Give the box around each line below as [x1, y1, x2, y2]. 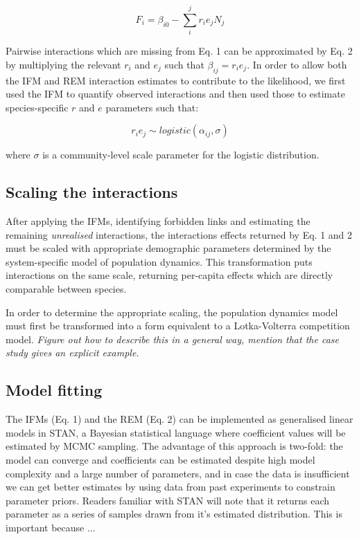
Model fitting [6, 379, 103, 401]
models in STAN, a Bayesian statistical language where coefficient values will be [6, 425, 346, 439]
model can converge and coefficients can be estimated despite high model [6, 453, 315, 467]
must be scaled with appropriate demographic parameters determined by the [6, 241, 331, 255]
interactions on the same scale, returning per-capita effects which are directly [6, 268, 333, 282]
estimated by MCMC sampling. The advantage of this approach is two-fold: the [6, 439, 343, 453]
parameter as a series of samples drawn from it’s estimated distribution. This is [6, 506, 342, 521]
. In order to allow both [247, 57, 347, 71]
